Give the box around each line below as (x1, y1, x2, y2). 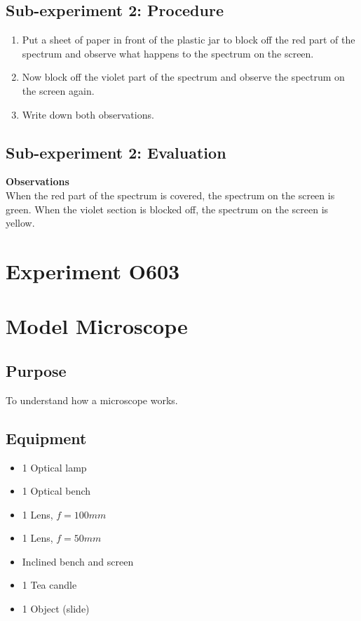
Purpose (6, 359, 67, 381)
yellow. (6, 215, 35, 230)
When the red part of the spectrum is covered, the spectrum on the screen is (6, 187, 335, 202)
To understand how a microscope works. (6, 392, 178, 407)
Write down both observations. (22, 107, 154, 121)
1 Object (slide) (22, 601, 90, 616)
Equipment (6, 427, 87, 448)
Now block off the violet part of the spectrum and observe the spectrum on (22, 69, 345, 84)
